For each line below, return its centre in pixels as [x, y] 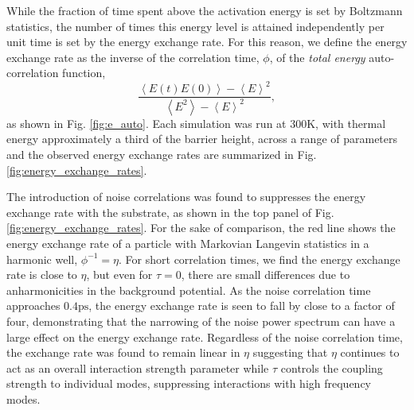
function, [84, 73]
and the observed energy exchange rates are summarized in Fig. [162, 155]
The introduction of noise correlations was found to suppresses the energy [186, 197]
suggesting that [290, 352]
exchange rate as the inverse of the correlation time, [133, 57]
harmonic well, [42, 259]
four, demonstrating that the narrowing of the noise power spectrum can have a [201, 321]
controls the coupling [332, 367]
